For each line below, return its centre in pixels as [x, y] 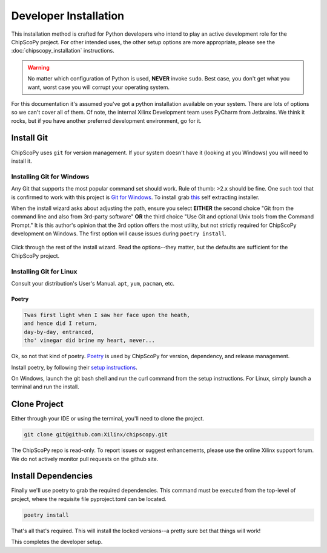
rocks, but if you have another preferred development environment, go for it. [107, 120]
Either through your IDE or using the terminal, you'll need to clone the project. [108, 419]
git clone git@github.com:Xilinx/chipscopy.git [96, 435]
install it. [22, 161]
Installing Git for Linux [45, 271]
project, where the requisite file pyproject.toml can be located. [89, 499]
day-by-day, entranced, [59, 332]
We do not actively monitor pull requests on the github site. [85, 459]
